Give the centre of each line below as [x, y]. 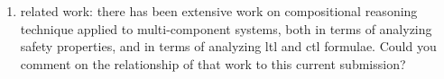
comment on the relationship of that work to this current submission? [213, 63]
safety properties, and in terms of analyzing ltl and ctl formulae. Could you [228, 46]
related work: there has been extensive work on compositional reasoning [219, 11]
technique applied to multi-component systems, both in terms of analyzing [226, 28]
